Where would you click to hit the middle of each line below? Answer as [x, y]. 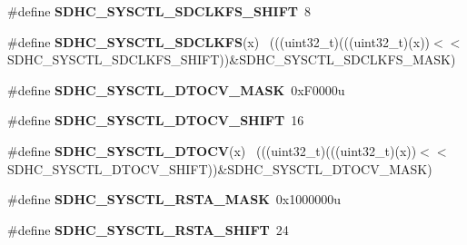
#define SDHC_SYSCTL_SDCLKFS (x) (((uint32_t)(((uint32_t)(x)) [219, 41]
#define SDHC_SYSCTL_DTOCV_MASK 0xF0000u [176, 89]
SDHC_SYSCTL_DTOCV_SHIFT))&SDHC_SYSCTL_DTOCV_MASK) [220, 168]
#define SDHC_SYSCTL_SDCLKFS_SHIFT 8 [159, 11]
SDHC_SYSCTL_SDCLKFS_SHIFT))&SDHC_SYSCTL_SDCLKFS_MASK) [232, 59]
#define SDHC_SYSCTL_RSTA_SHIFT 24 [148, 229]
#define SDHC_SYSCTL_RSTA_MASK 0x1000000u [174, 199]
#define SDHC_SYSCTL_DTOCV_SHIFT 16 [156, 120]
